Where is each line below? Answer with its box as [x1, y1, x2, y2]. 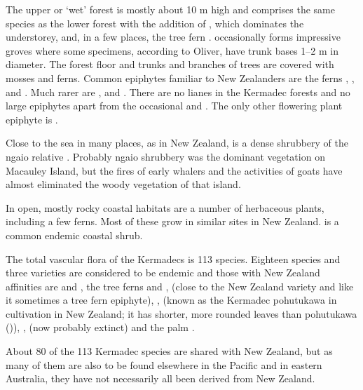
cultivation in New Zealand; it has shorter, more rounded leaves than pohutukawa [6, 306, 357, 321]
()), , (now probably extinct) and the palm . [6, 320, 195, 335]
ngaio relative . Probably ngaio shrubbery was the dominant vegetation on [6, 149, 325, 163]
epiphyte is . [6, 112, 58, 126]
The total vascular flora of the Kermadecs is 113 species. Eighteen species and [6, 251, 341, 266]
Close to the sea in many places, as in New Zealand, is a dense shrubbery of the [6, 135, 349, 150]
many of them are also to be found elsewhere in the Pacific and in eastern [6, 357, 322, 372]
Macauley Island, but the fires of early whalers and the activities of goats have [6, 163, 343, 177]
